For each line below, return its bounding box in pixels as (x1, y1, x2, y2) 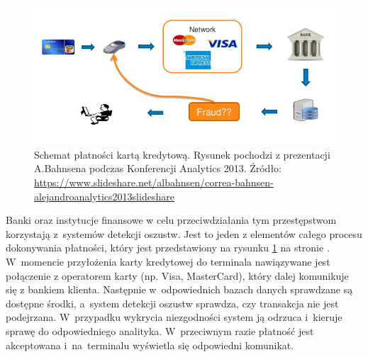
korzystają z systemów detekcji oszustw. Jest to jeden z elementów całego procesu (6, 226, 362, 241)
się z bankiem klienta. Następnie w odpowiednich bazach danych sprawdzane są (6, 282, 353, 297)
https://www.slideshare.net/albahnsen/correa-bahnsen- (34, 175, 274, 190)
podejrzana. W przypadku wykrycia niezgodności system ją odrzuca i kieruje (6, 310, 342, 324)
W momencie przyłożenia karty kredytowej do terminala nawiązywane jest (6, 254, 330, 268)
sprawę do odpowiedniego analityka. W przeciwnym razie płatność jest (6, 323, 314, 338)
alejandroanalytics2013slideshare (34, 188, 174, 203)
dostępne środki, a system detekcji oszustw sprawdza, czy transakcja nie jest (6, 295, 339, 310)
